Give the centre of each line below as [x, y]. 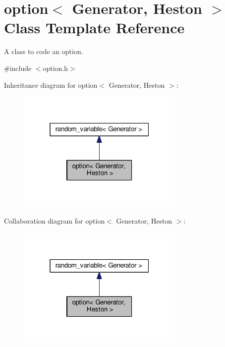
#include [18, 68]
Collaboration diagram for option [55, 220]
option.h [56, 68]
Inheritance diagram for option [51, 85]
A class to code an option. [44, 51]
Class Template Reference [94, 28]
